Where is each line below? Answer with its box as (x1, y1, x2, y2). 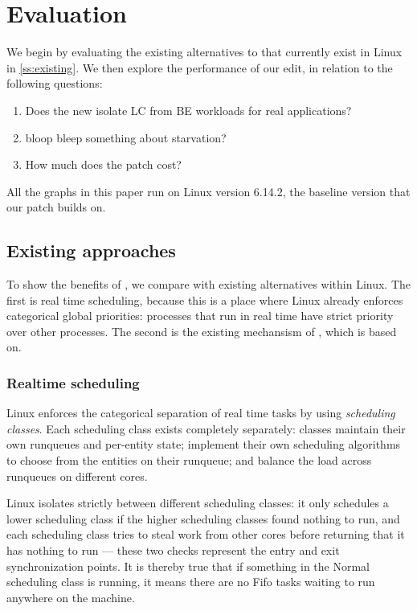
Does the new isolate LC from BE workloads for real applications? (25, 101, 352, 118)
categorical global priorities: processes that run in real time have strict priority (6, 307, 394, 324)
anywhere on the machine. (6, 588, 135, 605)
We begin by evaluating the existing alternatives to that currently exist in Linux (6, 43, 403, 60)
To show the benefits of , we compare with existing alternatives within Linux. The (6, 276, 411, 293)
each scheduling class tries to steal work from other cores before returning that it (6, 526, 405, 543)
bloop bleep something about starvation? (25, 129, 227, 146)
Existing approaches (6, 238, 176, 263)
